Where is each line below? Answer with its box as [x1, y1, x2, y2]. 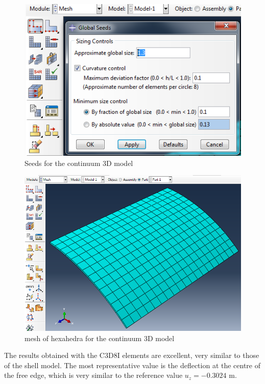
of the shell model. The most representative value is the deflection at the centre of [4, 359, 261, 370]
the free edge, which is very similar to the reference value [4, 370, 183, 380]
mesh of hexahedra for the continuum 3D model [25, 332, 175, 343]
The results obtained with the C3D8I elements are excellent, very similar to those [4, 350, 259, 361]
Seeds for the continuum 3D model [25, 157, 133, 168]
